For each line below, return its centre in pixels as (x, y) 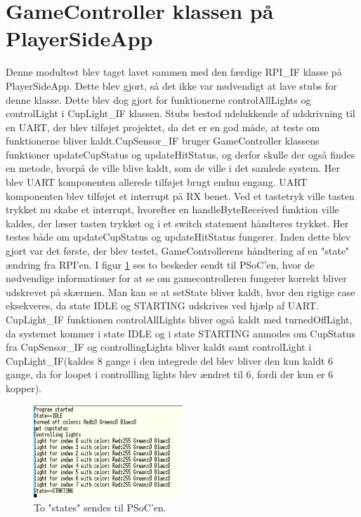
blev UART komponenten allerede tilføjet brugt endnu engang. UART (157, 182)
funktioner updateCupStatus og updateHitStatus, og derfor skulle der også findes (180, 154)
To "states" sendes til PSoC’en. (100, 507)
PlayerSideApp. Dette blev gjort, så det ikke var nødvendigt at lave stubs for (171, 85)
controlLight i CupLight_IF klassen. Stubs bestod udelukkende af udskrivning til (180, 113)
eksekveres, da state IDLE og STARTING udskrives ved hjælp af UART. (163, 305)
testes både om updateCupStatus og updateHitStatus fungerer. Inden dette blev (178, 237)
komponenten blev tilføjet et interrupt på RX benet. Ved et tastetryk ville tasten (180, 195)
